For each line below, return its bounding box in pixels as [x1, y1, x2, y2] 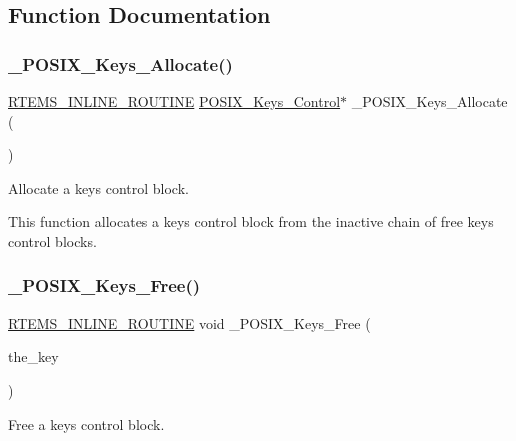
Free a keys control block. [8, 413, 165, 434]
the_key [8, 346, 59, 367]
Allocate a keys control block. [8, 177, 189, 198]
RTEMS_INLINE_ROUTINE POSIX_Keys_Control [8, 91, 341, 111]
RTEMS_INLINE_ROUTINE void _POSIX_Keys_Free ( [8, 312, 371, 333]
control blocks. [8, 230, 97, 251]
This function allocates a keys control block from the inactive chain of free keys [8, 211, 494, 232]
